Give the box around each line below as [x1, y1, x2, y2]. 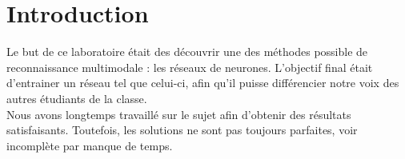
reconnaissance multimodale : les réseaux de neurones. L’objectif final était [6, 58, 373, 75]
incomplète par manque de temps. [6, 137, 173, 153]
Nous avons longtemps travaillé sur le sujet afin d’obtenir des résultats [6, 105, 351, 122]
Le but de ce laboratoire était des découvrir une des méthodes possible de [6, 43, 368, 60]
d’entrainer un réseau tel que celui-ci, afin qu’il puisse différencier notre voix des [6, 74, 399, 91]
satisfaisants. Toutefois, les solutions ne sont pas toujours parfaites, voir [6, 121, 358, 138]
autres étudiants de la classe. [6, 89, 147, 106]
